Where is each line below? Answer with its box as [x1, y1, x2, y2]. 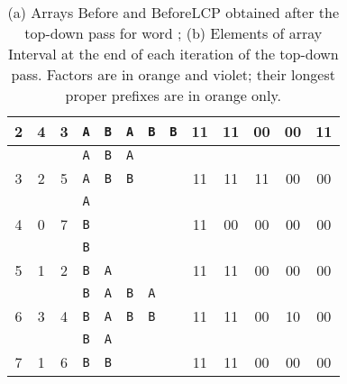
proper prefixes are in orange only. [65, 85, 282, 105]
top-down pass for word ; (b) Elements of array [24, 23, 323, 43]
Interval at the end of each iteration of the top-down [7, 43, 339, 64]
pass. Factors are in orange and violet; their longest [11, 64, 335, 85]
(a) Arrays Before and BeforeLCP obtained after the [7, 2, 340, 23]
